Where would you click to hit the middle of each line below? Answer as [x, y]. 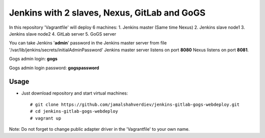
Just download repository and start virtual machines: [75, 93]
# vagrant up [46, 118]
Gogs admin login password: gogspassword [54, 68]
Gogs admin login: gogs [33, 59]
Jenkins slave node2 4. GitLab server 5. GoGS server [63, 34]
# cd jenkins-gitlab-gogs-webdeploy [74, 111]
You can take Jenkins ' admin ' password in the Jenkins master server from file [88, 43]
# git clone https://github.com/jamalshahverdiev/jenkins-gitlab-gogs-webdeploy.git [135, 104]
